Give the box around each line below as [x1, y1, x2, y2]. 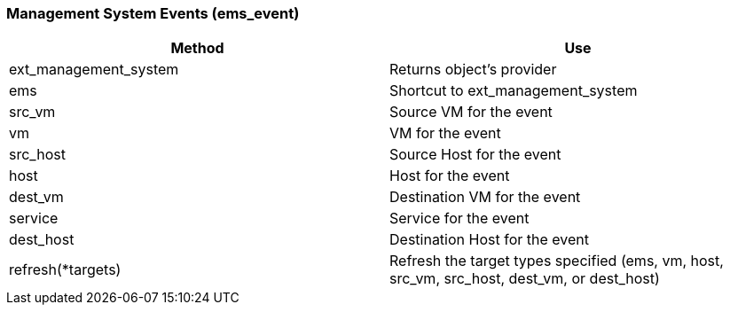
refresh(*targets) [9, 261, 122, 279]
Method [170, 39, 224, 58]
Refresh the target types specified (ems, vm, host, [389, 252, 724, 270]
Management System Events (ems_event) [6, 4, 300, 22]
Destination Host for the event [389, 230, 589, 249]
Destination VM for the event [389, 188, 581, 207]
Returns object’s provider [389, 60, 557, 79]
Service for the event [389, 209, 530, 228]
